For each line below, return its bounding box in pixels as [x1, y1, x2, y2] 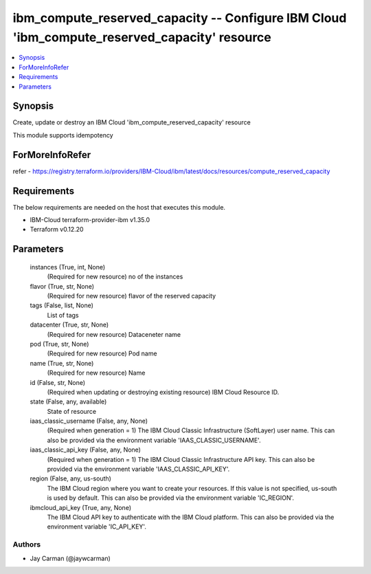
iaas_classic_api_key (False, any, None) [30, 445, 141, 454]
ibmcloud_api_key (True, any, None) [30, 503, 132, 511]
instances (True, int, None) [30, 263, 106, 271]
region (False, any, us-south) [30, 474, 111, 483]
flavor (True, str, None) [30, 282, 95, 290]
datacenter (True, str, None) [30, 320, 109, 329]
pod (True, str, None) [30, 340, 89, 348]
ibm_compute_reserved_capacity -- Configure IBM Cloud [12, 10, 347, 25]
